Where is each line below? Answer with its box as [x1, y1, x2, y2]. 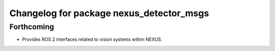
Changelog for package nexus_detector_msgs [9, 8, 209, 19]
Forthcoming [9, 22, 54, 31]
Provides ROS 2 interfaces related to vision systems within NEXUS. [22, 36, 162, 42]
